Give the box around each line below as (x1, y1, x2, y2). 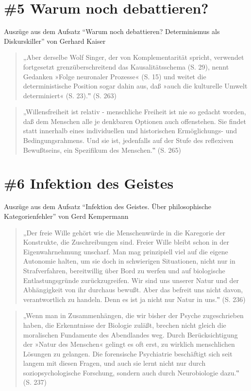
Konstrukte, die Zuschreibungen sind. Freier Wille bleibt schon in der (23, 237, 230, 247)
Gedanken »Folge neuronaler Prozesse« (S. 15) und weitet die (23, 71, 206, 81)
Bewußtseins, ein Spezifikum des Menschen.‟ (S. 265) (23, 144, 181, 155)
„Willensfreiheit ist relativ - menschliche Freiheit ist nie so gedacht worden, (23, 107, 246, 117)
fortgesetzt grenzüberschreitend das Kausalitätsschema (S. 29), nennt (23, 61, 229, 71)
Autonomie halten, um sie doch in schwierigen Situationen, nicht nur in (23, 256, 235, 266)
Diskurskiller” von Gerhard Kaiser (4, 36, 106, 46)
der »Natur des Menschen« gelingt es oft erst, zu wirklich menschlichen (23, 339, 235, 349)
